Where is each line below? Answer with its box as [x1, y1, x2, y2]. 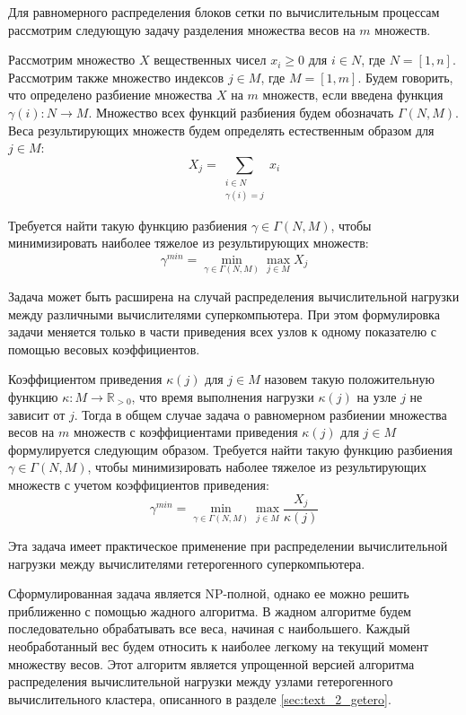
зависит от [8, 405, 66, 423]
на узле [356, 387, 397, 405]
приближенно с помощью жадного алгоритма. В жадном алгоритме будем [8, 601, 411, 620]
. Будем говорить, [357, 67, 453, 86]
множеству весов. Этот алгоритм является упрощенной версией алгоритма [8, 654, 415, 673]
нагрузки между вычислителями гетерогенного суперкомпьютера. [8, 554, 365, 572]
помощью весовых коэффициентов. [8, 339, 200, 358]
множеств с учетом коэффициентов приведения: [8, 475, 269, 493]
